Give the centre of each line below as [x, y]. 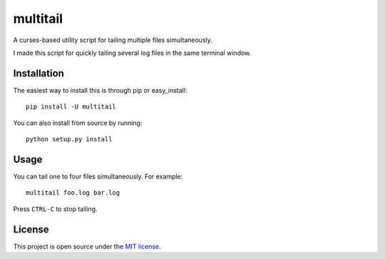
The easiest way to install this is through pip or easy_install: [100, 90]
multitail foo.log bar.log [73, 193]
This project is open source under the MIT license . [87, 246]
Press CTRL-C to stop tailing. [55, 209]
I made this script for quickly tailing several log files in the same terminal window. [132, 53]
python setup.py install [69, 139]
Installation [38, 73]
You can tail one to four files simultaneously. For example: [98, 176]
